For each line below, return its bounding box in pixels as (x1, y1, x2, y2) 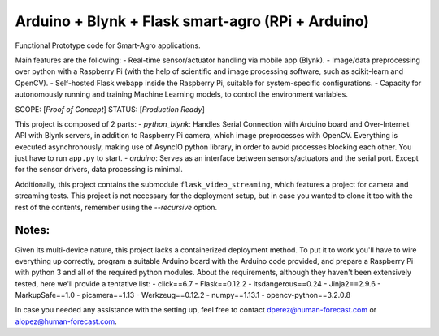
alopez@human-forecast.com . (15, 317, 117, 326)
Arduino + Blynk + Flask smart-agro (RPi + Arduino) (15, 12, 370, 30)
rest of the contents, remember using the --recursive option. (15, 202, 218, 212)
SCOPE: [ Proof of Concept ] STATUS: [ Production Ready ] (15, 104, 205, 114)
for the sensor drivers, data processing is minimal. (15, 165, 183, 174)
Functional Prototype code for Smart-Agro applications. (15, 41, 201, 50)
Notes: (15, 223, 50, 237)
